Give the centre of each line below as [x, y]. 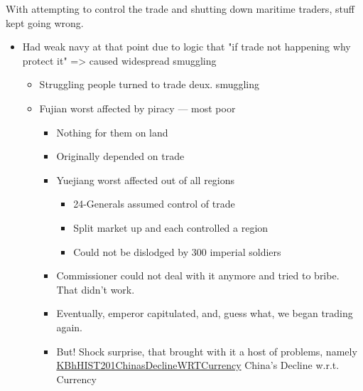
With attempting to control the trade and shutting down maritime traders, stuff [180, 9]
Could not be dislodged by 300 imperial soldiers [177, 251]
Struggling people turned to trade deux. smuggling [150, 84]
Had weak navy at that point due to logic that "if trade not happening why [186, 47]
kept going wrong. [45, 22]
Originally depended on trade [120, 156]
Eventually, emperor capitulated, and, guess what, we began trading [205, 313]
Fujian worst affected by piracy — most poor [137, 108]
